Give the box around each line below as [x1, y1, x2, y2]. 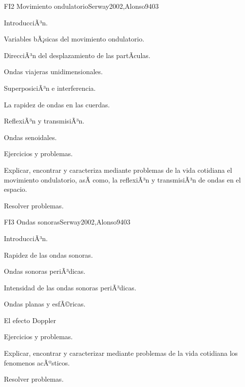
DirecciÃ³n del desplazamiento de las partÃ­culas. [4, 50, 151, 60]
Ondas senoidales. [4, 132, 57, 142]
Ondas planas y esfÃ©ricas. [4, 299, 86, 309]
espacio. [4, 184, 27, 194]
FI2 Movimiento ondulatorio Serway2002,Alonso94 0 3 [4, 1, 159, 11]
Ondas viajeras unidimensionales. [4, 66, 103, 77]
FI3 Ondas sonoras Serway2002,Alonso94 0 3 [4, 217, 131, 227]
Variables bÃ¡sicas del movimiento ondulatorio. [4, 34, 145, 44]
